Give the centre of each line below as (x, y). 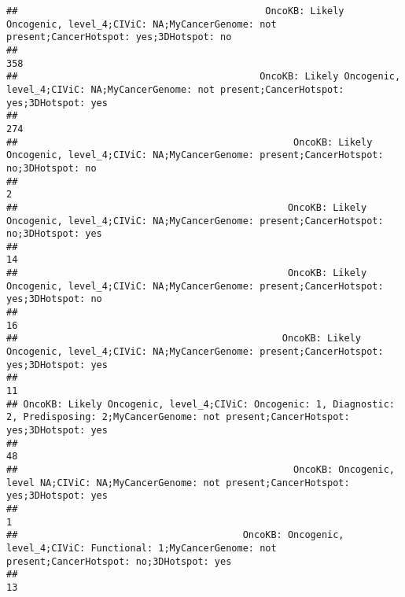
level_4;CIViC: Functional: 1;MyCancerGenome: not (142, 548)
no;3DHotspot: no (52, 168)
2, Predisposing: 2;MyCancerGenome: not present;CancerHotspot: (178, 417)
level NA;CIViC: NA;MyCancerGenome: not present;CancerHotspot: (178, 483)
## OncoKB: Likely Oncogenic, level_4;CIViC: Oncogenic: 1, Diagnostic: (201, 404)
